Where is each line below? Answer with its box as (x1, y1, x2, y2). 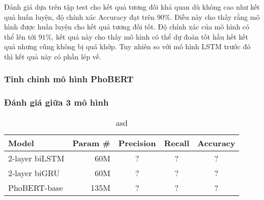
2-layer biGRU (8, 166, 60, 179)
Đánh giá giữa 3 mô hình (4, 96, 109, 109)
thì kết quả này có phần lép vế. (4, 51, 101, 61)
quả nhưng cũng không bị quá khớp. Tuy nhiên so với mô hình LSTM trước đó (4, 41, 251, 52)
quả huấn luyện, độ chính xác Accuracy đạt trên (4, 11, 155, 22)
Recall (164, 137, 190, 149)
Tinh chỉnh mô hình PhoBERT (4, 73, 134, 85)
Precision (118, 137, 156, 149)
